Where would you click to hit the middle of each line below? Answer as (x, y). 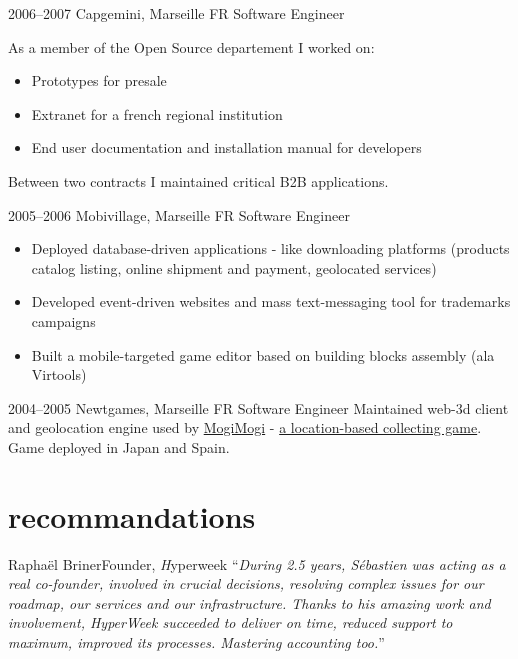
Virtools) (59, 374)
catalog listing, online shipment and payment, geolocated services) (234, 267)
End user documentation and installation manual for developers (226, 147)
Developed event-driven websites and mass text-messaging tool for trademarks (271, 301)
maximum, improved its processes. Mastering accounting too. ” (196, 642)
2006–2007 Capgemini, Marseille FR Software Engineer (176, 13)
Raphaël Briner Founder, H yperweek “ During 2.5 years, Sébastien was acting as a (257, 563)
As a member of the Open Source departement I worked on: (191, 46)
